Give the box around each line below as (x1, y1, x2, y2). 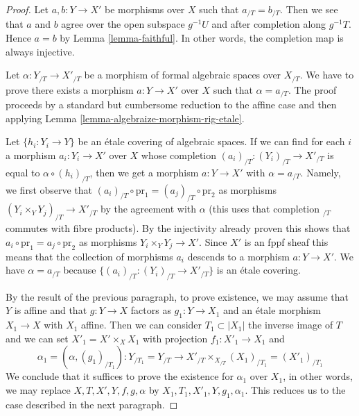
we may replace (6, 383, 71, 397)
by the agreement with (100, 201, 197, 216)
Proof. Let (6, 2, 49, 16)
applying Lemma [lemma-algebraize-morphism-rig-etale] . (6, 110, 245, 125)
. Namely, (300, 165, 341, 179)
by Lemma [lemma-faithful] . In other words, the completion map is (60, 31, 344, 45)
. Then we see (280, 2, 338, 16)
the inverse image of (247, 317, 333, 332)
